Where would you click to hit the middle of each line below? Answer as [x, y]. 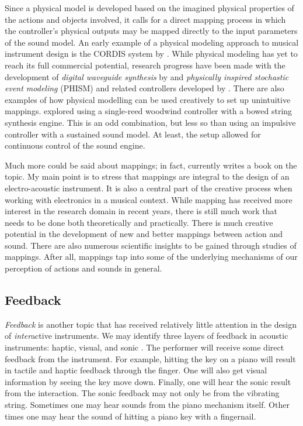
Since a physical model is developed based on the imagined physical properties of [149, 8]
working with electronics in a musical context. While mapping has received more [149, 199]
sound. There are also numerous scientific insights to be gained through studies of [151, 245]
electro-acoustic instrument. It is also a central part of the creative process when [149, 188]
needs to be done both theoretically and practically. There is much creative [139, 222]
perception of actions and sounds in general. [83, 268]
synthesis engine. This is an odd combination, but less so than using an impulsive [150, 122]
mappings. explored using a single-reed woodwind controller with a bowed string [149, 111]
